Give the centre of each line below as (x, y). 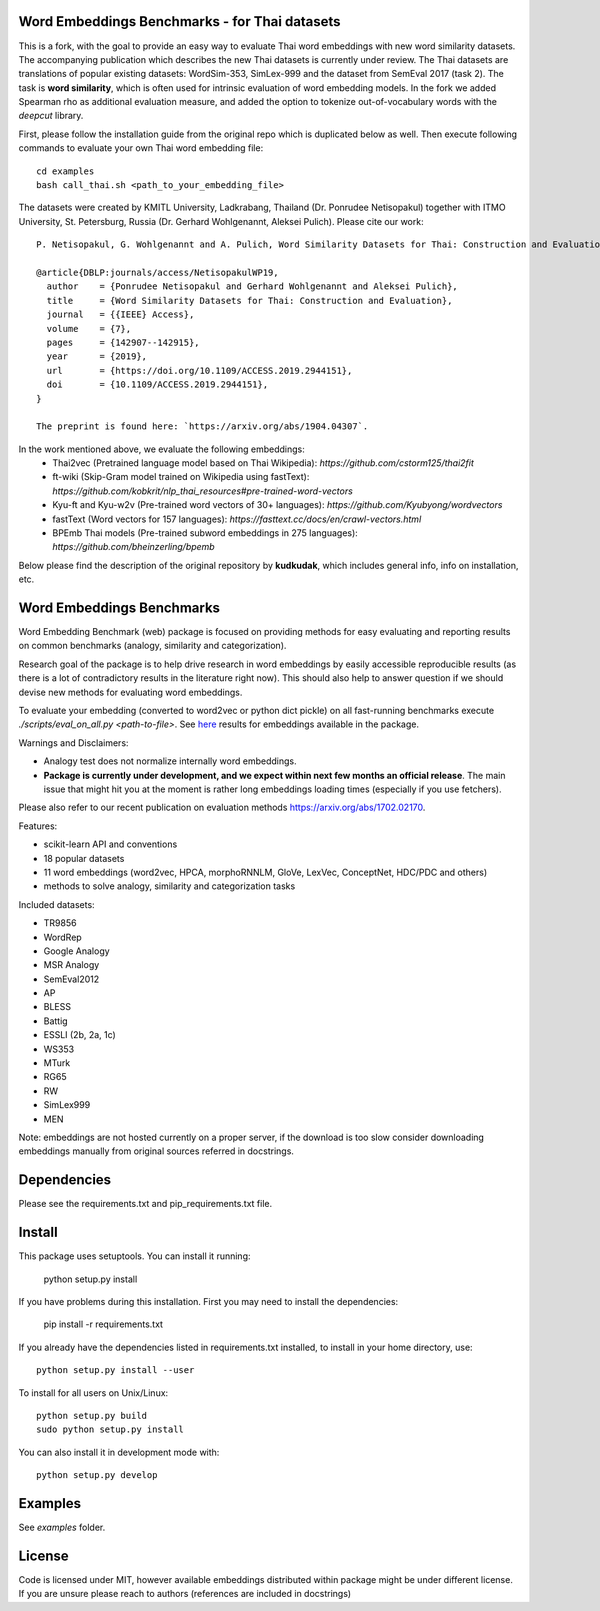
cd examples (65, 171)
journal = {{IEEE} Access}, (120, 314)
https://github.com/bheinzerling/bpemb (133, 547)
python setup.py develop (97, 1475)
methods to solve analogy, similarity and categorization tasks (169, 886)
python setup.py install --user (115, 1370)
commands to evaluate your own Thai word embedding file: (141, 148)
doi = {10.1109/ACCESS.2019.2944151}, (157, 384)
